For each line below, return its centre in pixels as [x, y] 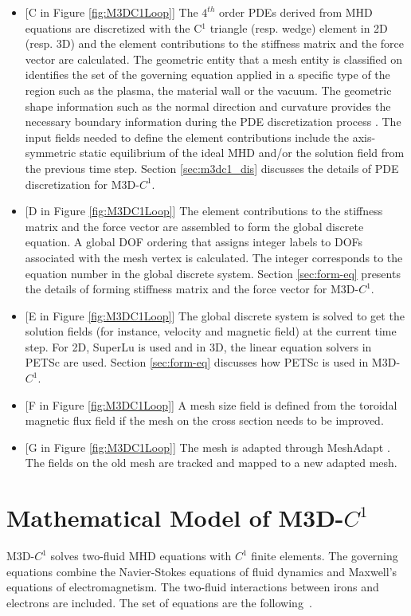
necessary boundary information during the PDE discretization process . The [213, 122]
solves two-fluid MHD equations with [141, 556]
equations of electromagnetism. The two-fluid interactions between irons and [193, 587]
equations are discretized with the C [114, 27]
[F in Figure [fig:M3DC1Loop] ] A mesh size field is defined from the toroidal [211, 404]
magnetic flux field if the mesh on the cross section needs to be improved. [204, 420]
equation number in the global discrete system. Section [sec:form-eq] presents [213, 273]
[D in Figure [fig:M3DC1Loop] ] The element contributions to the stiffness [204, 211]
